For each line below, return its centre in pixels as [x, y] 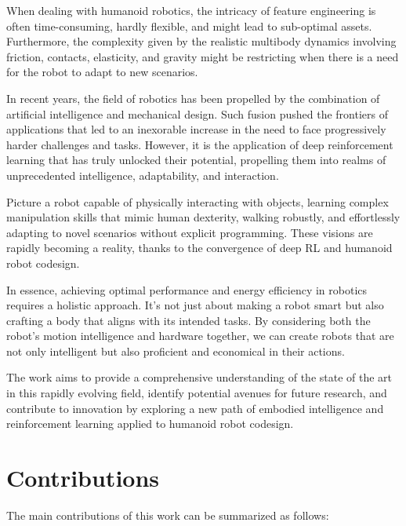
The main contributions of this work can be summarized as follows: [168, 515]
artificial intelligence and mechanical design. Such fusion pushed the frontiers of [197, 113]
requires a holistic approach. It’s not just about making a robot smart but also [195, 305]
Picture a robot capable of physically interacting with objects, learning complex [198, 201]
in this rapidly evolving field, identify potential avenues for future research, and [197, 393]
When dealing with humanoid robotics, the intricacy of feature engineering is [191, 10]
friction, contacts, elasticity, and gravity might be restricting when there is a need [203, 56]
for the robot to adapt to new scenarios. [102, 72]
